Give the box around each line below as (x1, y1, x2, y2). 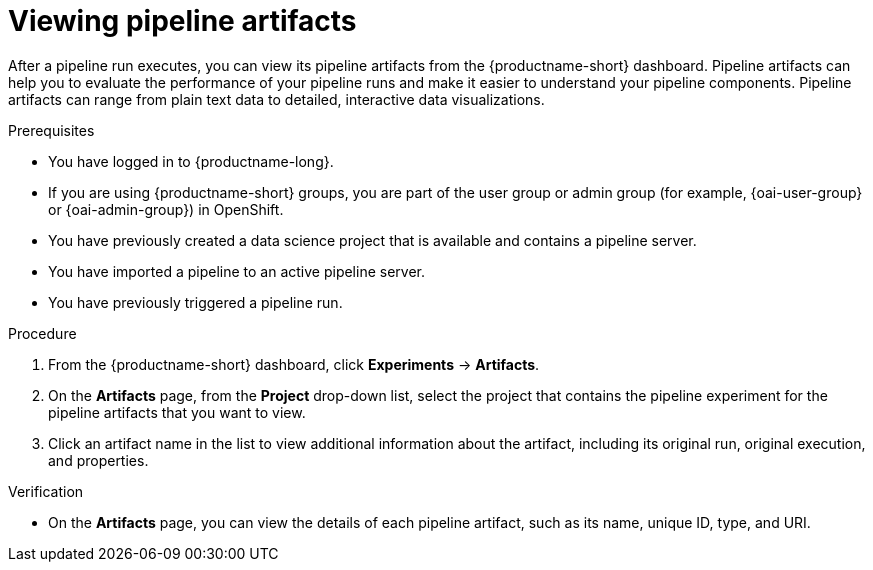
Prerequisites (8, 121, 95, 139)
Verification (8, 482, 84, 500)
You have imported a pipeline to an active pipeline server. (48, 262, 425, 280)
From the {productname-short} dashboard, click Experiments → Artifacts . (48, 355, 540, 373)
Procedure (8, 324, 77, 342)
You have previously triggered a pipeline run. (48, 293, 343, 311)
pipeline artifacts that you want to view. (48, 403, 306, 421)
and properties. (48, 451, 149, 469)
